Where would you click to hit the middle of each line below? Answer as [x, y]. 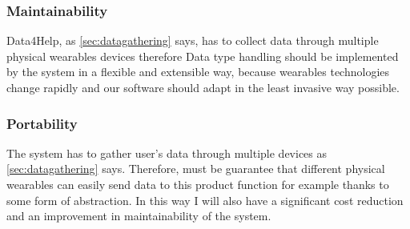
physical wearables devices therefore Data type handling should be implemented [203, 56]
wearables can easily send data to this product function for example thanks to [198, 184]
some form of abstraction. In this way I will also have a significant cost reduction [205, 200]
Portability [42, 123]
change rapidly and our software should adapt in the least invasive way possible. [203, 87]
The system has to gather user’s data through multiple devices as [167, 153]
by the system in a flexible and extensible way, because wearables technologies [198, 72]
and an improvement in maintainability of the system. [139, 216]
